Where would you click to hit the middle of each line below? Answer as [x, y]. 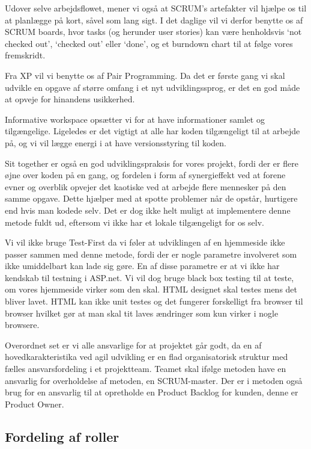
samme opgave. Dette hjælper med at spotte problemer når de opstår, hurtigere [151, 198]
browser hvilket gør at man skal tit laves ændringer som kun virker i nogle [142, 313]
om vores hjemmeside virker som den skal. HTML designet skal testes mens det [151, 289]
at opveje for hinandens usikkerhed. [70, 99]
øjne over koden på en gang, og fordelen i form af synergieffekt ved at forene [145, 175]
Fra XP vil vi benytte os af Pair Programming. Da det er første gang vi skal [145, 75]
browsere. [22, 325]
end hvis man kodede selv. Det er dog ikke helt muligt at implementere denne [148, 210]
